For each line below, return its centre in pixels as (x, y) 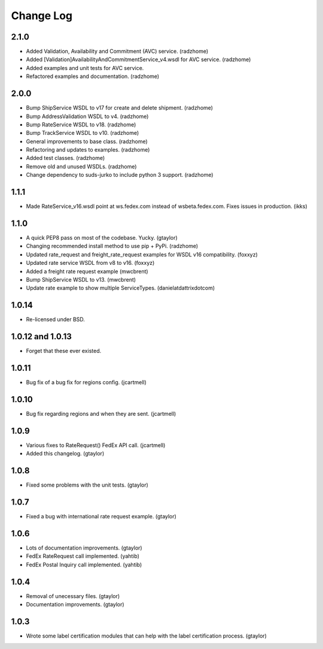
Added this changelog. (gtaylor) (65, 454)
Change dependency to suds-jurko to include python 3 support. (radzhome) (120, 175)
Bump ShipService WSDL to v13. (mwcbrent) (81, 280)
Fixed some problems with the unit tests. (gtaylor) (87, 485)
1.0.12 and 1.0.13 (41, 336)
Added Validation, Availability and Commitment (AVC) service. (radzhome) (117, 52)
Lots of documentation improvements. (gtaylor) (84, 548)
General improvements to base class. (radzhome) (87, 141)
